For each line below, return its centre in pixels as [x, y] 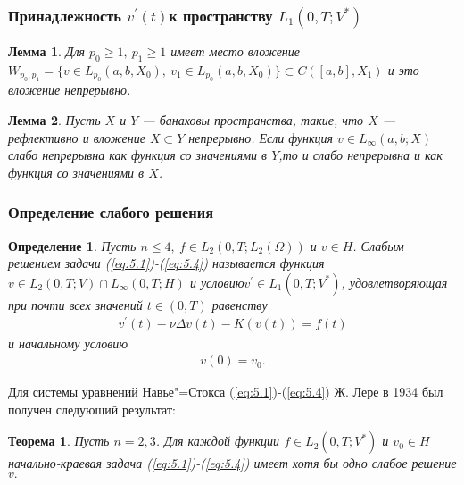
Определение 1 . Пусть [72, 245]
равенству [240, 304]
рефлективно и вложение [77, 137]
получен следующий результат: [92, 409]
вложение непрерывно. [70, 90]
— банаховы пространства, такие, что [253, 120]
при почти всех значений [75, 304]
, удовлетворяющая [394, 282]
